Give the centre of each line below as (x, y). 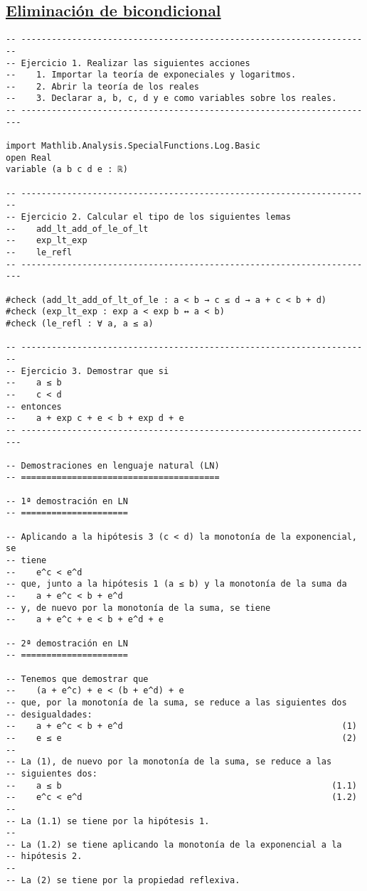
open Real (29, 158)
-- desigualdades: (49, 714)
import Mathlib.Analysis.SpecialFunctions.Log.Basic (133, 146)
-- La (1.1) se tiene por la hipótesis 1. (108, 821)
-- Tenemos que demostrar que (77, 679)
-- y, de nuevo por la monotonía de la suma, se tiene (138, 608)
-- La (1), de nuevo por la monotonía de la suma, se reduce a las (169, 762)
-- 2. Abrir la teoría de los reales (103, 86)
